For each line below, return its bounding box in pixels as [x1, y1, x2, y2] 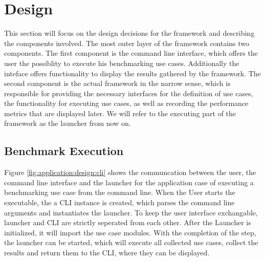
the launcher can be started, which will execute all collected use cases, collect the [4, 237, 258, 248]
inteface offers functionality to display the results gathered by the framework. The [4, 68, 261, 78]
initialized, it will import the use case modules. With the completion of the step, [4, 227, 256, 237]
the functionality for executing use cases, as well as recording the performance [4, 98, 249, 108]
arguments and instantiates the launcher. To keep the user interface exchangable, [4, 207, 258, 217]
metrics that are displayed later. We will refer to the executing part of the [4, 107, 236, 118]
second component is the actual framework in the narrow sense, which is [4, 78, 231, 89]
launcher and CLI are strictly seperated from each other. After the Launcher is [4, 217, 251, 228]
